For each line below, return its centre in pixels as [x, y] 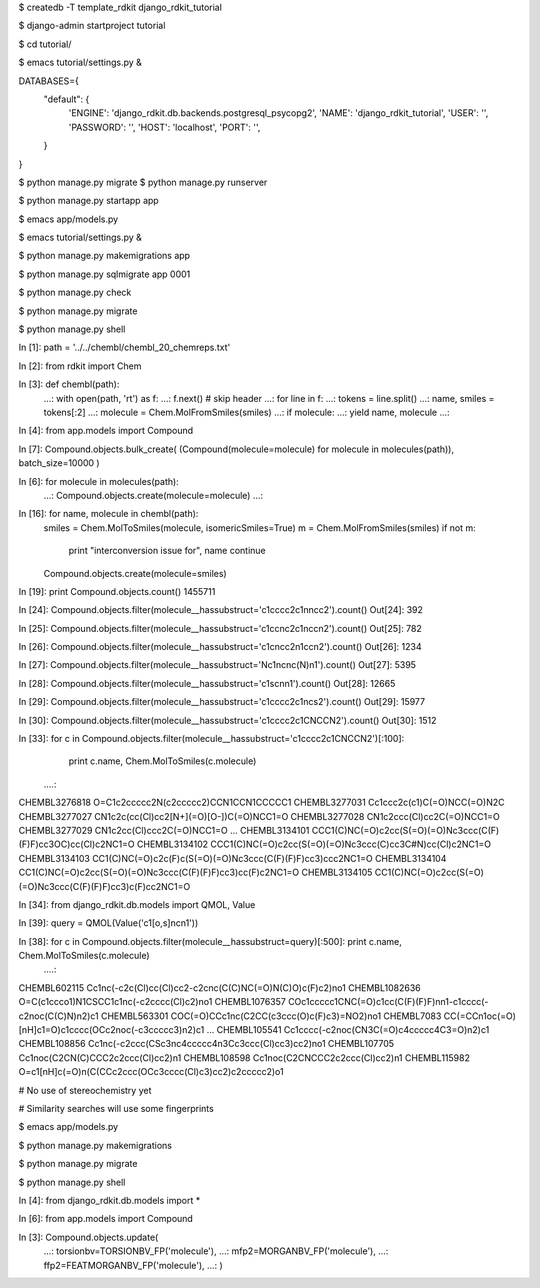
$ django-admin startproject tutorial [92, 26]
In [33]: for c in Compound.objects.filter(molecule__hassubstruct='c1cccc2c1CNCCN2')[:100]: [211, 739]
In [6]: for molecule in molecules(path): [98, 481]
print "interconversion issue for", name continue [167, 551]
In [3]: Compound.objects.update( [88, 1237]
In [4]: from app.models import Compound [106, 431]
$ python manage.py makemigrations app [104, 256]
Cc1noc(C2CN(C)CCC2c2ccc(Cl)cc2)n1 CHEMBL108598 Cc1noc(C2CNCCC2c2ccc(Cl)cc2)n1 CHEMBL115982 [244, 1057]
